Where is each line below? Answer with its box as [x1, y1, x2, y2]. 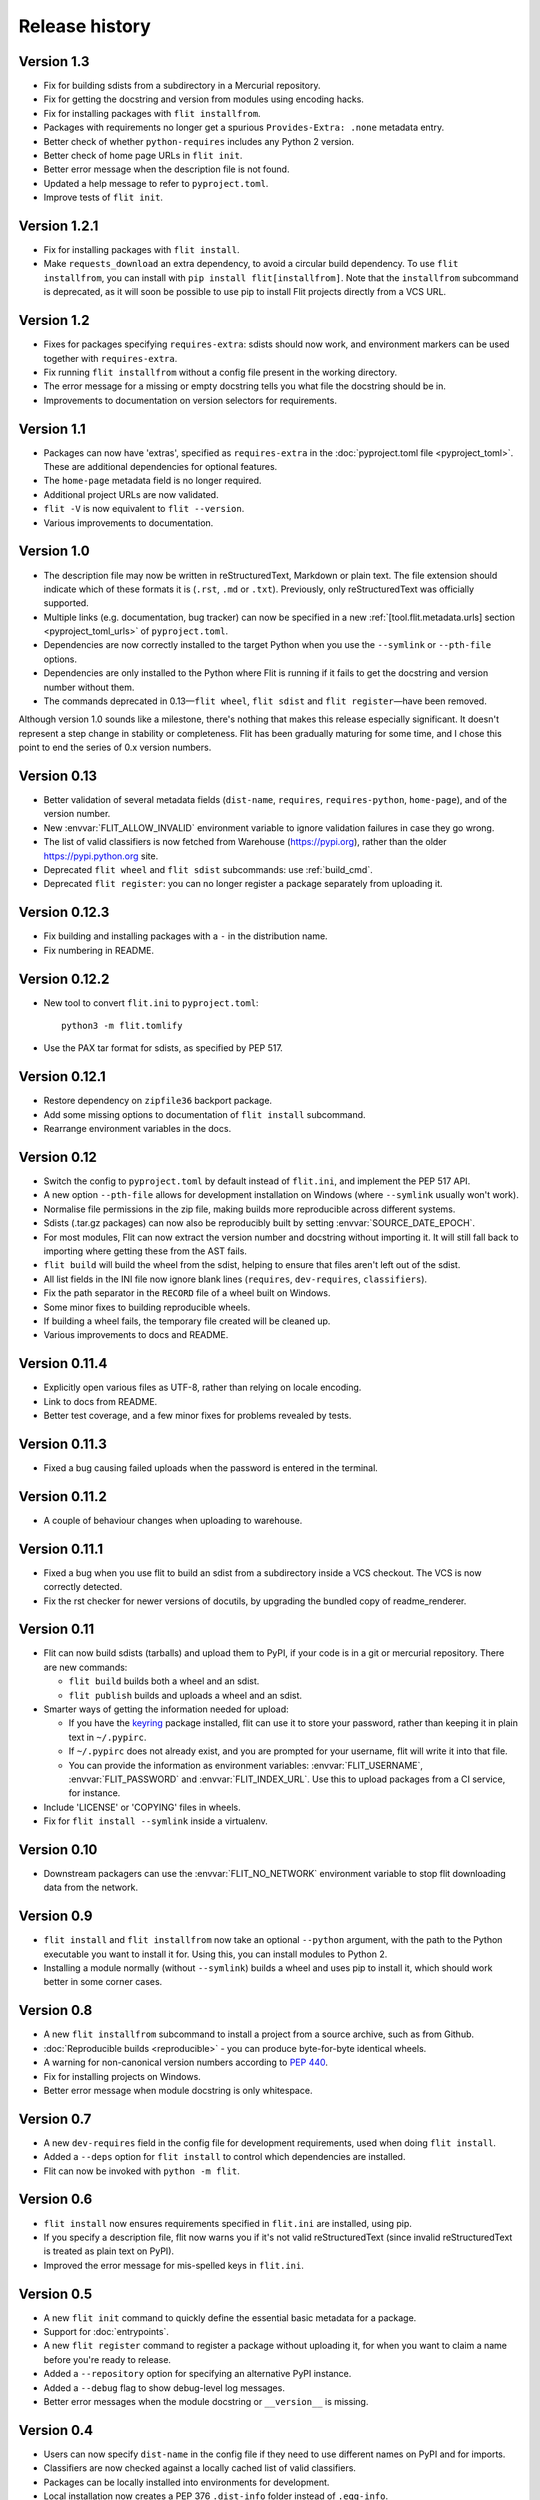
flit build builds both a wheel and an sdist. [68, 1675, 260, 1687]
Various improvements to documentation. [43, 516, 214, 529]
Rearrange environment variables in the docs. [43, 1123, 232, 1135]
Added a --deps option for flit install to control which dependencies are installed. [43, 2151, 406, 2163]
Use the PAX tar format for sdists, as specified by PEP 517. [43, 1042, 284, 1054]
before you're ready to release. [43, 2353, 172, 2365]
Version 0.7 [18, 2110, 92, 2127]
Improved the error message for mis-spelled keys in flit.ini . [43, 2259, 304, 2271]
